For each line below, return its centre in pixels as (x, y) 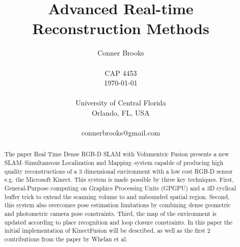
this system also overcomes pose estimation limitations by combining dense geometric (117, 205)
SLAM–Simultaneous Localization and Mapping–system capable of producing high (114, 163)
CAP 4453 (121, 73)
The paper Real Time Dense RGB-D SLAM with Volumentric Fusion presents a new (117, 154)
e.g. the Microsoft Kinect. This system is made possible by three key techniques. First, (119, 180)
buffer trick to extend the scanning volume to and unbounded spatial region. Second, (117, 196)
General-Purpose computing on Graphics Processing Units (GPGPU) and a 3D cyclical (120, 188)
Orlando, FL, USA (121, 112)
